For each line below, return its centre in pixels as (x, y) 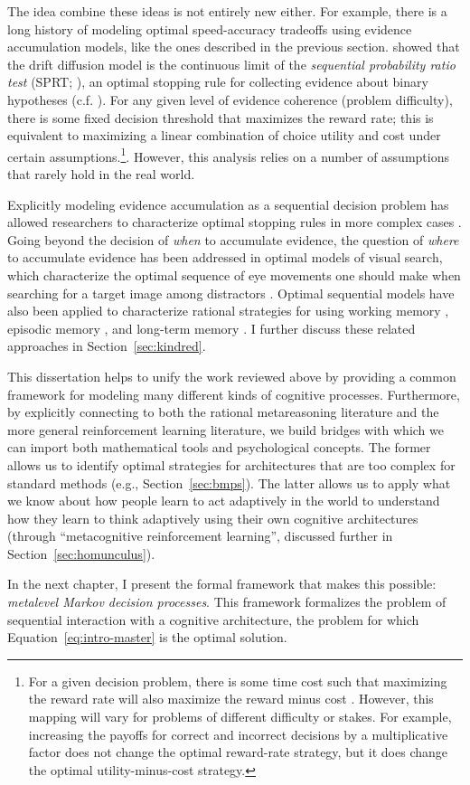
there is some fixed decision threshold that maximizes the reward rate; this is (221, 117)
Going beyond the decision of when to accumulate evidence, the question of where (233, 239)
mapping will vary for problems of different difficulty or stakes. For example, (240, 717)
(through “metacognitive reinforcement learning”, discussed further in (200, 536)
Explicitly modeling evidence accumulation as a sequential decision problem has (228, 204)
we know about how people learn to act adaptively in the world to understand (224, 501)
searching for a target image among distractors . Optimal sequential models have (231, 293)
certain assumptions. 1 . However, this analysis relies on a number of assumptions (228, 155)
